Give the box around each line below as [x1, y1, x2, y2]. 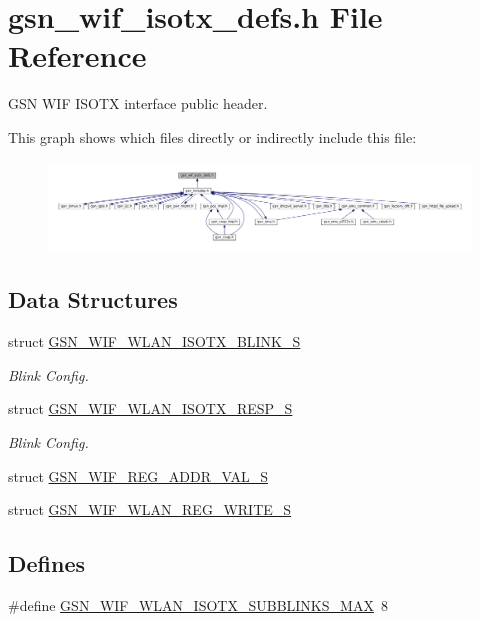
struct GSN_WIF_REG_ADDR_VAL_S [8, 465, 268, 486]
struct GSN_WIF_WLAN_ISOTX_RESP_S [8, 398, 293, 419]
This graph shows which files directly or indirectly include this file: [8, 126, 417, 147]
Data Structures [8, 284, 178, 315]
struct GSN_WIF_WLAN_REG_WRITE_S [8, 499, 292, 520]
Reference [8, 35, 147, 76]
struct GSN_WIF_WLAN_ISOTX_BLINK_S [8, 331, 301, 352]
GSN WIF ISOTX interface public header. [8, 93, 268, 114]
